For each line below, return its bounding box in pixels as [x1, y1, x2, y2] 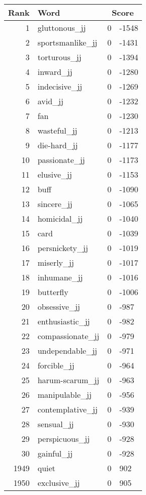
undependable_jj [37, 345, 97, 356]
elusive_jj [37, 169, 72, 180]
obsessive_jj [37, 301, 80, 312]
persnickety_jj [37, 242, 88, 254]
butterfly [37, 286, 68, 298]
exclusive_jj [37, 477, 80, 488]
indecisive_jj [37, 80, 83, 92]
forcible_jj [37, 359, 75, 371]
